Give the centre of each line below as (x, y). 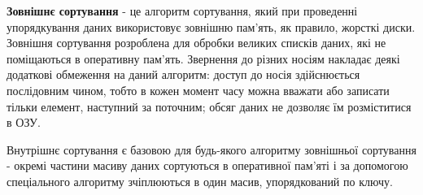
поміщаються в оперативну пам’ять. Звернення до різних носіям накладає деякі (203, 58)
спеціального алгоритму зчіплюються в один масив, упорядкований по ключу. (200, 181)
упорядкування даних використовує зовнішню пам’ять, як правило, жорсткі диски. (211, 26)
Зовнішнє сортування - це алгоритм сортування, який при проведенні (182, 11)
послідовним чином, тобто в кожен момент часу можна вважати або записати (198, 90)
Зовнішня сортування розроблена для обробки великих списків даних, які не (196, 43)
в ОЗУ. (24, 122)
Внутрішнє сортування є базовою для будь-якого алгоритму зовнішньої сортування (211, 149)
